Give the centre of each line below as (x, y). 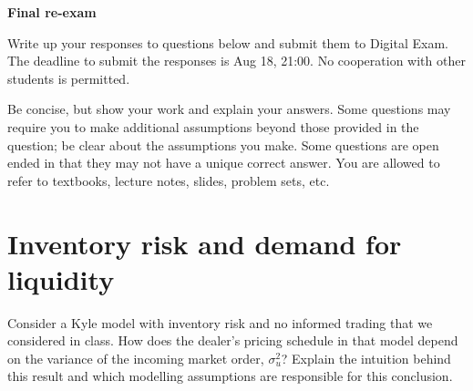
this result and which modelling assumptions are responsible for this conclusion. (230, 376)
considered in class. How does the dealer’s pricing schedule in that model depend (233, 340)
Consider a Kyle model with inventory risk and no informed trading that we (220, 322)
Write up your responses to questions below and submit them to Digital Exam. (228, 42)
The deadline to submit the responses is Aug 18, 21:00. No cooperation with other (236, 61)
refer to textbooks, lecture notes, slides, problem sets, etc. (169, 180)
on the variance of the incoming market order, (136, 358)
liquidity (61, 278)
